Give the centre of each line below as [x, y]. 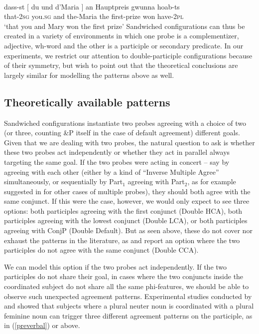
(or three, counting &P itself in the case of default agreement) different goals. [122, 133]
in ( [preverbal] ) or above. [42, 325]
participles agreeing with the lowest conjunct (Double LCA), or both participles [126, 220]
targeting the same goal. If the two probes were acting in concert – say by [117, 162]
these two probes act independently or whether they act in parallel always [117, 152]
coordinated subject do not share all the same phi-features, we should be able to [127, 286]
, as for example [212, 181]
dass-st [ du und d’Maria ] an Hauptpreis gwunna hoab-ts [92, 6]
